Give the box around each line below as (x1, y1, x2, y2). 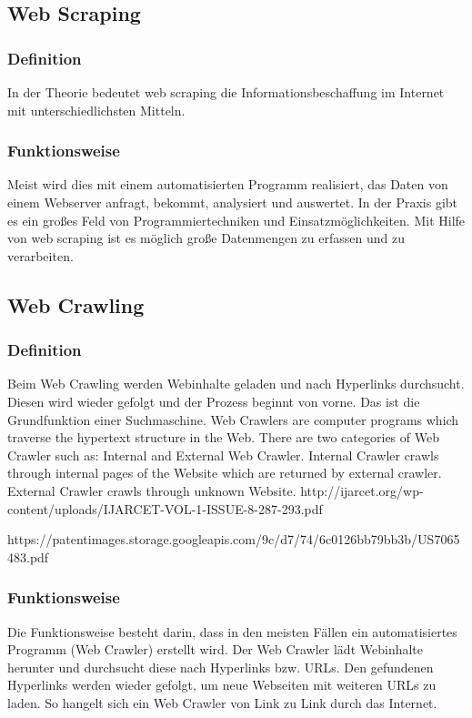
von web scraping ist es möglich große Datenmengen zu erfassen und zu (7, 228, 405, 248)
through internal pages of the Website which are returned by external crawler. (7, 463, 442, 482)
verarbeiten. (7, 246, 74, 265)
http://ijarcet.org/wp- (300, 480, 424, 500)
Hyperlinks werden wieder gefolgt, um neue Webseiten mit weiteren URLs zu (7, 675, 437, 694)
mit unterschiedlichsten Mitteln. (7, 100, 186, 119)
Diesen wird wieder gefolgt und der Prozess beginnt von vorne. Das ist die (7, 391, 420, 410)
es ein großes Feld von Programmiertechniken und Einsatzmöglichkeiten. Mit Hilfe (7, 210, 466, 229)
